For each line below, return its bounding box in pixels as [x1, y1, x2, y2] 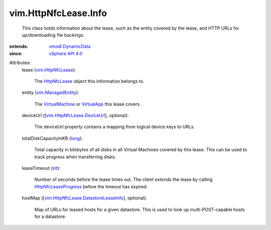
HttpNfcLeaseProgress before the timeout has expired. [34, 183, 148, 189]
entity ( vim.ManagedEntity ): [22, 89, 80, 95]
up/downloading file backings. [22, 32, 85, 38]
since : [9, 50, 23, 56]
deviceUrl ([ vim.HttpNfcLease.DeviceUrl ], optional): [22, 112, 129, 119]
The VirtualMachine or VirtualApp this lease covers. [34, 101, 141, 107]
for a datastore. [34, 213, 66, 219]
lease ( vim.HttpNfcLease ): [22, 67, 76, 73]
